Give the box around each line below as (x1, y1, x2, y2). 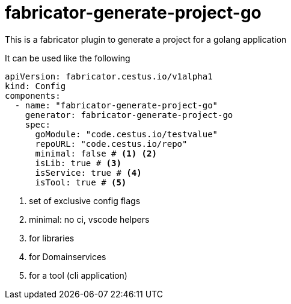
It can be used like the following (5, 52, 130, 63)
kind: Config (5, 81, 66, 91)
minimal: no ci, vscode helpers (29, 214, 150, 225)
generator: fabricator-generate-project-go (25, 110, 233, 120)
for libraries (29, 232, 75, 243)
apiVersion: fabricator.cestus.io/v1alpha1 (5, 71, 213, 81)
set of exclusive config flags (29, 195, 141, 206)
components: (5, 90, 61, 101)
